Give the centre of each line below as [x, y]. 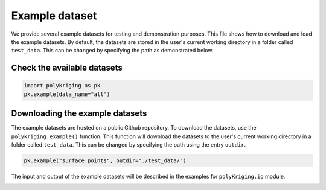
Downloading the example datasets [79, 114]
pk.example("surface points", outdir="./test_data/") [105, 160]
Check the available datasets [67, 68]
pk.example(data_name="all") [67, 94]
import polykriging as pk [62, 86]
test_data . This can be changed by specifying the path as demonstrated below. [112, 51]
